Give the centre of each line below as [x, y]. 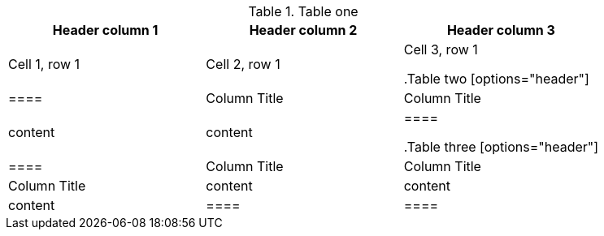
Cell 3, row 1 [441, 49]
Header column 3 [501, 30]
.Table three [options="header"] [501, 147]
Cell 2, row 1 [243, 64]
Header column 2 [303, 30]
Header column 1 [105, 30]
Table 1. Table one [303, 11]
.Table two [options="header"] [496, 79]
